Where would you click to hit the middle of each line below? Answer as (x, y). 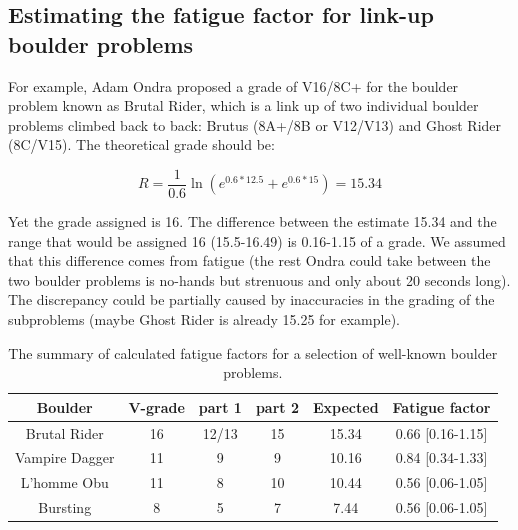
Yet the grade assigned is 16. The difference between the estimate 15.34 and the (252, 221)
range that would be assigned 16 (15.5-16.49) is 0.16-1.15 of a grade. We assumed (257, 240)
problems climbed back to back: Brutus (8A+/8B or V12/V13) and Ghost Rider (255, 124)
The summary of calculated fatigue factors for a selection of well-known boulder (253, 352)
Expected (345, 406)
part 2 (277, 406)
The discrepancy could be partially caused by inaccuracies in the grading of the (251, 299)
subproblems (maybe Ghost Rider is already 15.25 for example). (204, 319)
